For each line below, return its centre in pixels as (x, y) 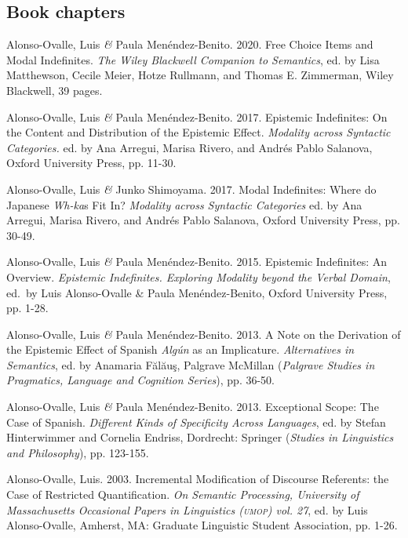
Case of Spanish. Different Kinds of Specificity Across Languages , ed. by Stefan (196, 422)
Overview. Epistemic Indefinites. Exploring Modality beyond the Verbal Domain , (199, 276)
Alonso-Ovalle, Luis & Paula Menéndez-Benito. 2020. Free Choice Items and (190, 44)
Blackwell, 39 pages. (55, 90)
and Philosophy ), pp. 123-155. (78, 452)
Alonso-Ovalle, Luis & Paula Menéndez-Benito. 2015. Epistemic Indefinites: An (197, 262)
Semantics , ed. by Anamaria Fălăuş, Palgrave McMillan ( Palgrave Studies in (191, 364)
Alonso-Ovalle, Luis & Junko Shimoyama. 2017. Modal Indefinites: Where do (191, 189)
